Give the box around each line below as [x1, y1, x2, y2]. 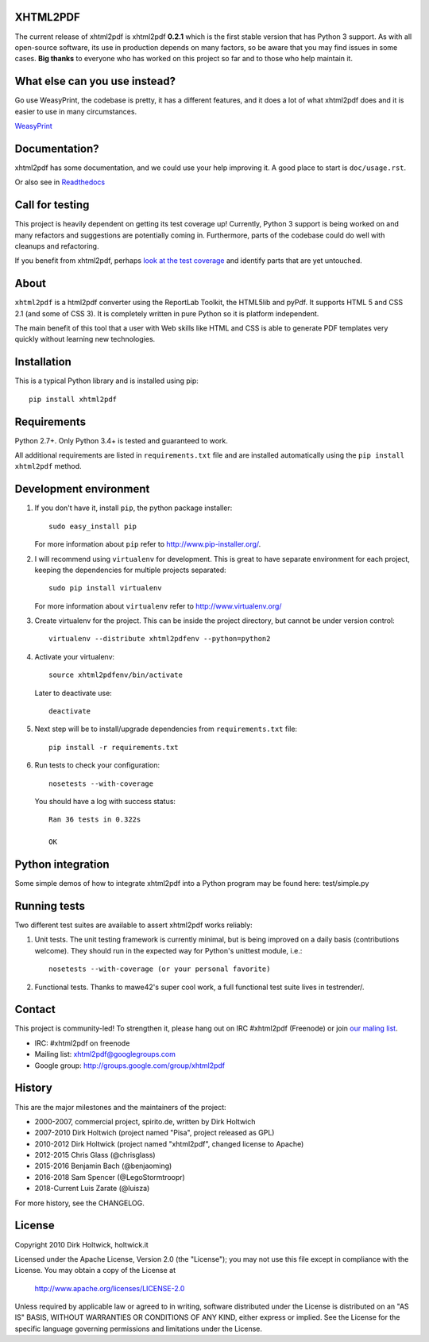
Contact [14, 1003, 56, 1016]
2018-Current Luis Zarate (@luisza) [34, 1184, 150, 1193]
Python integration [14, 857, 110, 871]
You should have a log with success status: [34, 796, 176, 806]
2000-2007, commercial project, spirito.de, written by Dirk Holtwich [34, 1116, 256, 1126]
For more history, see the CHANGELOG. [14, 1198, 145, 1208]
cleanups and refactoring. [14, 241, 99, 250]
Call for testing [14, 199, 90, 212]
